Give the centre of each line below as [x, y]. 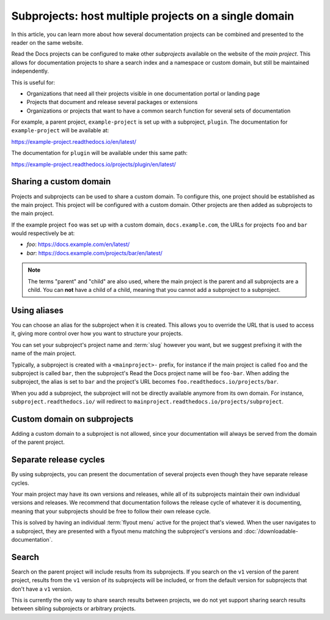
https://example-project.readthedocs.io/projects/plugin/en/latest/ [94, 164]
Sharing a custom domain [61, 181]
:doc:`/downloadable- [271, 531]
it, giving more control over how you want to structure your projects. [97, 334]
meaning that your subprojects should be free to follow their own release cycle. [111, 511]
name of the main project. [44, 353]
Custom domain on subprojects [72, 419]
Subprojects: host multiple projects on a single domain [153, 16]
